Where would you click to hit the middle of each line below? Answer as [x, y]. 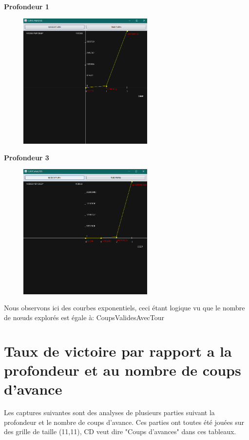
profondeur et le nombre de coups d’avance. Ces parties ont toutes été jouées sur [124, 422]
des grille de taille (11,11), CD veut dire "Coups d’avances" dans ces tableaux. [120, 431]
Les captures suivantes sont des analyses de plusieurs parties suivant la [109, 412]
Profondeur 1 [27, 6]
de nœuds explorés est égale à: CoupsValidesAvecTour [84, 317]
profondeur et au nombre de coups [123, 370]
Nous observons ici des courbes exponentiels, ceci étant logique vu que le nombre [124, 308]
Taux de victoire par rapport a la [118, 351]
